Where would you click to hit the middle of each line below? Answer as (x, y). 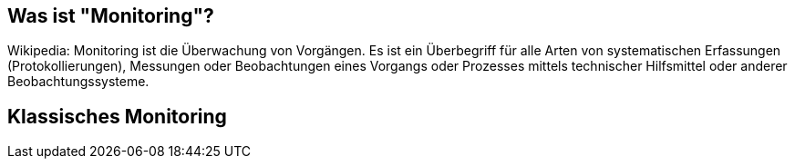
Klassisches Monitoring (117, 116)
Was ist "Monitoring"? (111, 16)
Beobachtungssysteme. (78, 82)
